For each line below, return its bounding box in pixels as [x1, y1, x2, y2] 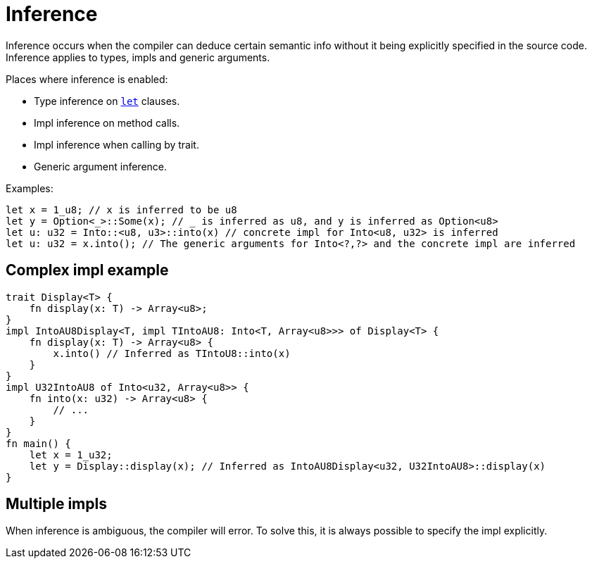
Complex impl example [6, 261, 169, 280]
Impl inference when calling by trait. [34, 138, 199, 151]
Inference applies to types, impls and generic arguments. [6, 51, 270, 63]
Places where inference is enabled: [6, 73, 168, 85]
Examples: [6, 182, 53, 194]
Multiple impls [6, 495, 107, 513]
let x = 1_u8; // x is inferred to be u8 [6, 203, 237, 215]
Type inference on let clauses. [34, 94, 180, 107]
